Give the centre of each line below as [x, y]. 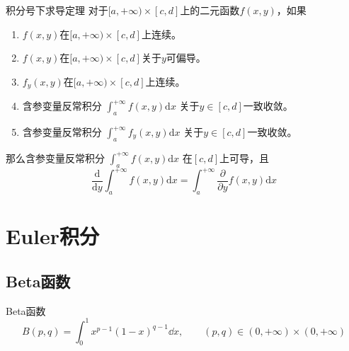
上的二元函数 [210, 10]
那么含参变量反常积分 [55, 157]
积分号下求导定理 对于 [57, 10]
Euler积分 [53, 236]
